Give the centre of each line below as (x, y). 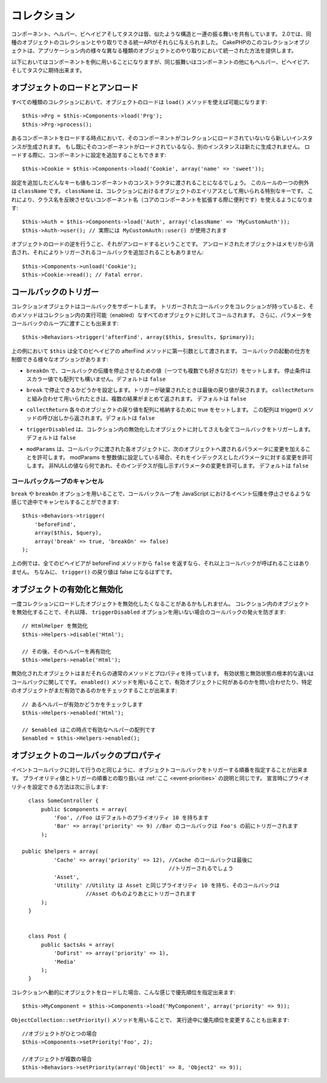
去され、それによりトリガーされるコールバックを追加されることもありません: (107, 252)
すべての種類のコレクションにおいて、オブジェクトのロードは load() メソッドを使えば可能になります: (139, 102)
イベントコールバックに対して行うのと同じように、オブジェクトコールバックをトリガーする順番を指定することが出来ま (160, 769)
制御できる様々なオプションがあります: (60, 360)
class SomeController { (64, 801)
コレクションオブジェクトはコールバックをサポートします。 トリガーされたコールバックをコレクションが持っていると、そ (163, 306)
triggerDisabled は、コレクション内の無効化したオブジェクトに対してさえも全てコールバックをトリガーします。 (170, 429)
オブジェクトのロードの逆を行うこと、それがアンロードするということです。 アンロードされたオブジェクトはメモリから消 (163, 244)
